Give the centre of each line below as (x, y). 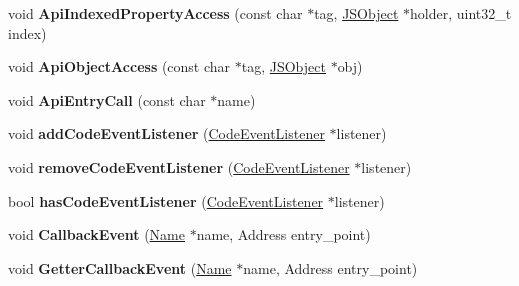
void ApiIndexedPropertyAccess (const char (155, 13)
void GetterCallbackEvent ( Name (120, 267)
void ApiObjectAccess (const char (119, 66)
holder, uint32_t (461, 13)
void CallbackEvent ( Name (96, 234)
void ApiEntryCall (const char (107, 99)
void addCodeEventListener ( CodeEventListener (166, 133)
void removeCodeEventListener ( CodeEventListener (179, 166)
